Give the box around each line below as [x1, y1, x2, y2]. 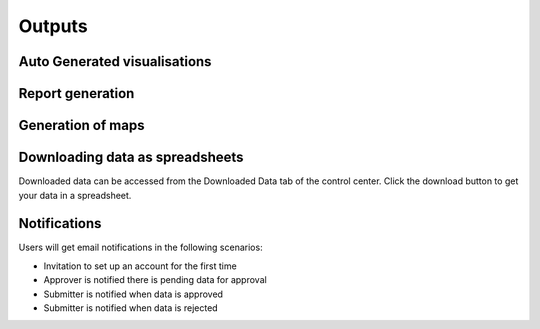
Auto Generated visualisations [18, 53, 212, 70]
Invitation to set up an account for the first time [43, 260, 237, 272]
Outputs [18, 15, 89, 37]
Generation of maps [18, 117, 145, 134]
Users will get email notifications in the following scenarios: [18, 241, 264, 254]
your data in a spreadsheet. [18, 189, 132, 201]
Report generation [18, 85, 135, 102]
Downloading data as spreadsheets [18, 149, 244, 166]
